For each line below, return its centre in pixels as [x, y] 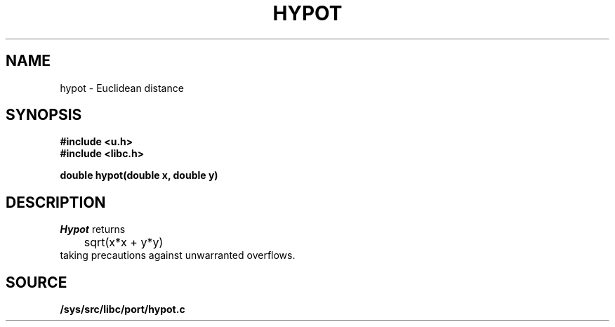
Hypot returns [93, 229]
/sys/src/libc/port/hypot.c [123, 309]
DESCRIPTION [56, 202]
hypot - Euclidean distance [122, 88]
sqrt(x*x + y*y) [124, 242]
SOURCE [37, 282]
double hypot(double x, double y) [139, 175]
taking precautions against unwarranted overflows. [178, 255]
